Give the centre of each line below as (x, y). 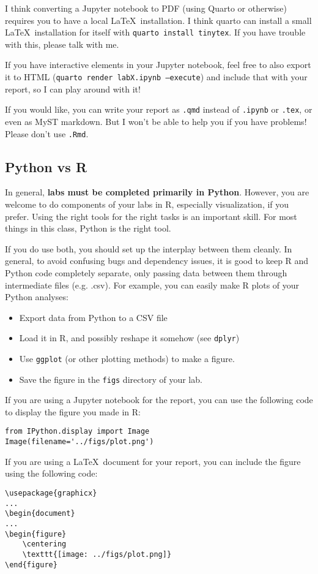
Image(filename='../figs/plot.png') (79, 442)
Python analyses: (37, 297)
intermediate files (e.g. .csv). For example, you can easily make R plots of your (152, 285)
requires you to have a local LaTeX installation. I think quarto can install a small (158, 20)
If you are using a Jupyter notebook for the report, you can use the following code (159, 400)
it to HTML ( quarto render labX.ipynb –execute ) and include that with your (156, 77)
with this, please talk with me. (62, 44)
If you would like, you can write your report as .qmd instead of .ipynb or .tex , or (159, 109)
